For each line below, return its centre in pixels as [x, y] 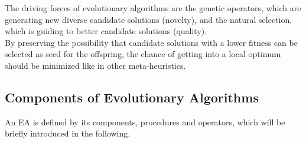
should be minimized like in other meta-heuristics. [95, 65]
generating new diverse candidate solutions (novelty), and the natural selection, [149, 19]
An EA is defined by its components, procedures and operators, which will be [145, 122]
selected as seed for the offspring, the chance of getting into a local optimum [143, 54]
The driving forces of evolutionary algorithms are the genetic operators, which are [153, 8]
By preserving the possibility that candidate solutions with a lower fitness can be [151, 42]
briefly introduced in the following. [68, 133]
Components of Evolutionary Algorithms [132, 97]
